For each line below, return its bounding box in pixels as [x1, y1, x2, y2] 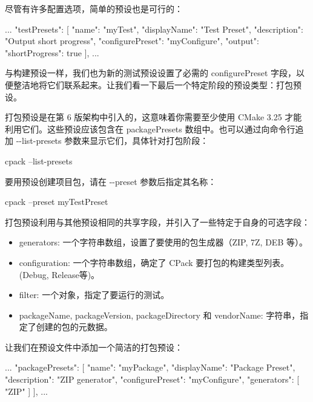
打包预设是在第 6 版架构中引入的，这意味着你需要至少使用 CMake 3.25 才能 [5, 111, 302, 123]
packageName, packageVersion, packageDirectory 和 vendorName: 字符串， [19, 308, 300, 321]
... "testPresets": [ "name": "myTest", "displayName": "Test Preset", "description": [5, 22, 303, 35]
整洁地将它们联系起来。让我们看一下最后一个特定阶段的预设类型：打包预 [13, 78, 301, 91]
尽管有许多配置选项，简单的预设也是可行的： [5, 2, 183, 15]
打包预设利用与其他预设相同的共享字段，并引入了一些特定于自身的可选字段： [5, 215, 310, 228]
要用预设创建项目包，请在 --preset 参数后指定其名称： [5, 175, 217, 187]
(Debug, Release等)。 [19, 268, 100, 280]
